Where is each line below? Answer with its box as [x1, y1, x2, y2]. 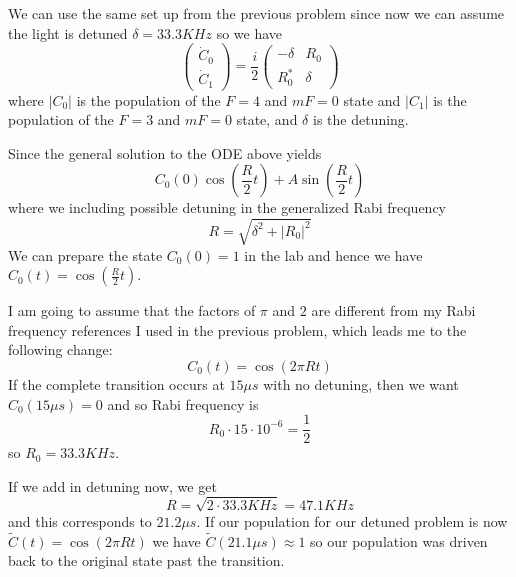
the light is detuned [8, 22, 128, 43]
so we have [216, 22, 283, 43]
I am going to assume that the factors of [8, 300, 256, 321]
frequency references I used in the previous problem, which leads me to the [8, 319, 467, 340]
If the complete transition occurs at [8, 373, 225, 394]
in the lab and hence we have [244, 244, 423, 265]
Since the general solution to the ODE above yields [8, 142, 322, 163]
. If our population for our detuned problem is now [196, 510, 508, 531]
